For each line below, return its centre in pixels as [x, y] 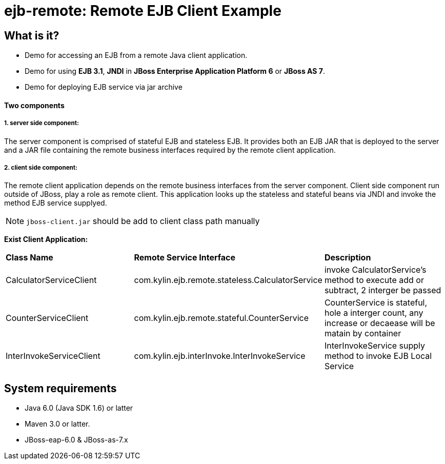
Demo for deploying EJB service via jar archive [104, 87]
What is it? [32, 35]
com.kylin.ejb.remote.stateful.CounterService [221, 318]
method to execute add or [374, 280]
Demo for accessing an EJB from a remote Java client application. [136, 55]
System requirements [60, 388]
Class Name [29, 258]
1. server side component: [42, 123]
